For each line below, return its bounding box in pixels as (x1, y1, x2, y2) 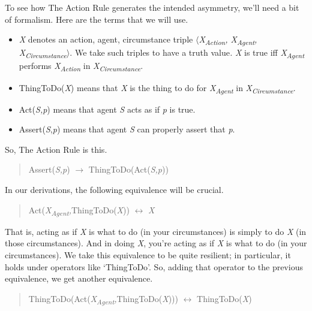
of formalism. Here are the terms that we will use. (5, 13, 188, 25)
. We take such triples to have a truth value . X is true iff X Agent (70, 46, 305, 61)
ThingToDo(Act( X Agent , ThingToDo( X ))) (28, 292, 179, 306)
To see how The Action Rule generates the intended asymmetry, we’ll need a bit (5, 1, 299, 13)
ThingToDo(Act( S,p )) (88, 163, 169, 176)
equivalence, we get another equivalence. (5, 272, 153, 285)
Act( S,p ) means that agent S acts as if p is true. (19, 102, 196, 115)
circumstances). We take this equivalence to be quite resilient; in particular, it (5, 248, 291, 261)
